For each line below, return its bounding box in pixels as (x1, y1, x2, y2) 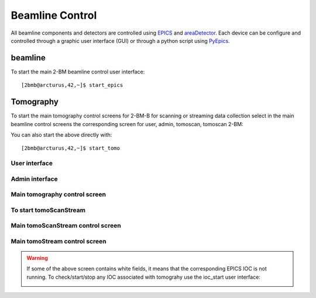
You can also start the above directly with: (11, 131, 112, 138)
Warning (26, 255, 48, 262)
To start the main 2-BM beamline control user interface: (11, 68, 145, 75)
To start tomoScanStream (11, 206, 86, 214)
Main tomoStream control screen (11, 237, 107, 245)
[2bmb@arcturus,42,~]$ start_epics (21, 82, 123, 89)
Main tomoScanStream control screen (11, 222, 121, 230)
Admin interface (11, 175, 58, 183)
